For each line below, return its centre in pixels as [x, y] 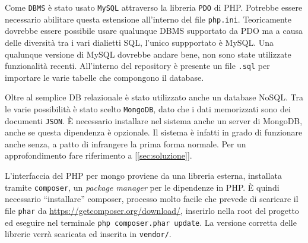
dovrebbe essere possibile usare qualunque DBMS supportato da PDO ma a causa [154, 31]
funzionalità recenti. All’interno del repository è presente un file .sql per [137, 66]
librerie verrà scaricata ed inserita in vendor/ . [88, 234]
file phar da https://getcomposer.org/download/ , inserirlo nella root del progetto [152, 210]
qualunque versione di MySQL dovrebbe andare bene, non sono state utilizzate [148, 54]
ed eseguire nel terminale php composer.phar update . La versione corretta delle [151, 222]
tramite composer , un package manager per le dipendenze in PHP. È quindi [142, 187]
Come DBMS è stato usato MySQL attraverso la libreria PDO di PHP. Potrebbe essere [154, 7]
